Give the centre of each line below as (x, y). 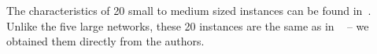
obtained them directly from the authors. (105, 41)
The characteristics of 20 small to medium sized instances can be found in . (189, 10)
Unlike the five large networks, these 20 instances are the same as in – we (188, 25)
